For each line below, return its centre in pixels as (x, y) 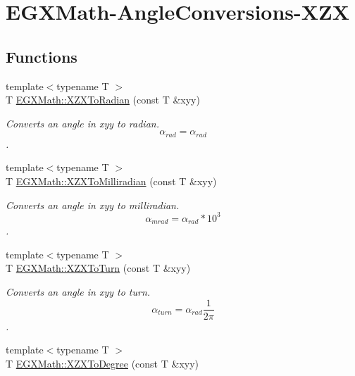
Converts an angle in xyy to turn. (78, 291)
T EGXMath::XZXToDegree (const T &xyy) (102, 363)
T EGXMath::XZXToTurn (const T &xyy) (98, 268)
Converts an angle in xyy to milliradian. (93, 205)
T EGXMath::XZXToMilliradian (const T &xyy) (111, 181)
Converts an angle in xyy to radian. (82, 123)
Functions (42, 56)
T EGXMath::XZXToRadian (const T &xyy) (103, 100)
